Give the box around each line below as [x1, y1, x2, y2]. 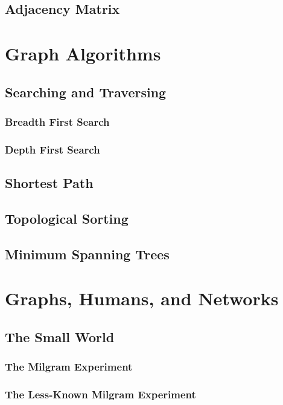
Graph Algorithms [5, 40, 161, 65]
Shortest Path [5, 173, 94, 192]
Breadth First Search [5, 114, 110, 129]
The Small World [5, 327, 115, 346]
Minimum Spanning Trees [5, 244, 170, 263]
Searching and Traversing [5, 82, 167, 101]
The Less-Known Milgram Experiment [5, 386, 196, 401]
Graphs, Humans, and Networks [5, 286, 279, 311]
